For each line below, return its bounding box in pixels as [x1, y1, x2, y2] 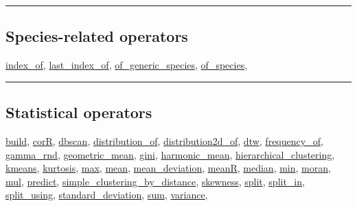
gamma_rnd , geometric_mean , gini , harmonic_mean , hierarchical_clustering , [5, 147, 335, 161]
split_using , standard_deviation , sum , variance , [5, 187, 208, 202]
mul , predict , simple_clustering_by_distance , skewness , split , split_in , [5, 174, 305, 188]
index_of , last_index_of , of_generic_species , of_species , [5, 58, 248, 72]
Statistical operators [5, 102, 152, 123]
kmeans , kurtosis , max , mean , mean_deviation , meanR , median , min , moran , [5, 161, 331, 175]
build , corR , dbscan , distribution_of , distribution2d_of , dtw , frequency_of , [5, 134, 323, 148]
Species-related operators [5, 25, 188, 47]
